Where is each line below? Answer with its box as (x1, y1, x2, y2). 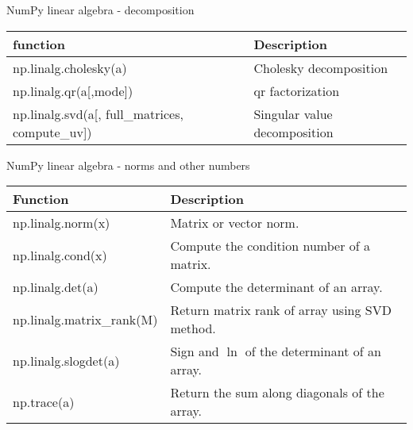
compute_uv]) (13, 122, 92, 141)
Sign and (170, 342, 219, 361)
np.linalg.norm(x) (13, 213, 110, 232)
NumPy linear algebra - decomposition (6, 2, 195, 17)
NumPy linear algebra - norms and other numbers (6, 156, 250, 173)
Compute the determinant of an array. (170, 278, 383, 297)
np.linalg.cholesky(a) (13, 58, 127, 77)
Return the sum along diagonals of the (170, 383, 384, 402)
